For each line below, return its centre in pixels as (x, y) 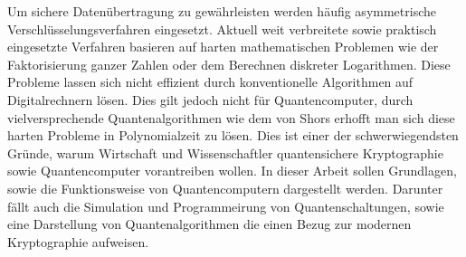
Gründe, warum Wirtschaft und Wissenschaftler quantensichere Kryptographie (225, 152)
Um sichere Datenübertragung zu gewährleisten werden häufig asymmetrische (222, 11)
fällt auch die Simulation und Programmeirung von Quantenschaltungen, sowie (226, 206)
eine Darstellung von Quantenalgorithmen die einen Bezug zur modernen (209, 224)
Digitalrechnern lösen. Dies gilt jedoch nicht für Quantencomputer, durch (210, 99)
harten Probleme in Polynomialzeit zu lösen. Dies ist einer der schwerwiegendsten (233, 135)
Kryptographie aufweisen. (78, 241)
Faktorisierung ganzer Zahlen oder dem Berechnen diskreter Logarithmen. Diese (229, 64)
